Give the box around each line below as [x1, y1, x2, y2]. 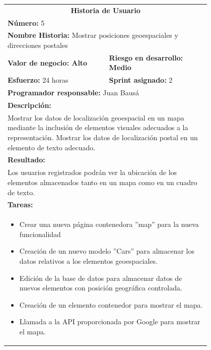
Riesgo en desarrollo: [109, 52, 183, 63]
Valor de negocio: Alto [8, 57, 88, 68]
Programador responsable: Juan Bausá [8, 87, 139, 98]
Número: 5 [8, 17, 45, 28]
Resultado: [8, 154, 45, 165]
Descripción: [8, 100, 51, 110]
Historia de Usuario [71, 5, 140, 15]
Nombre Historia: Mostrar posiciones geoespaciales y [8, 30, 178, 40]
